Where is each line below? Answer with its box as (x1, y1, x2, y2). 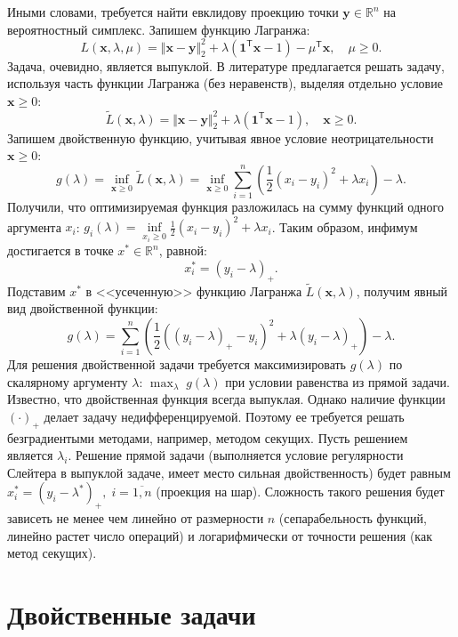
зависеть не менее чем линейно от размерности (7, 509, 264, 528)
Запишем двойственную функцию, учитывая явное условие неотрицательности (7, 128, 434, 147)
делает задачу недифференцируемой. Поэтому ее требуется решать (44, 407, 405, 425)
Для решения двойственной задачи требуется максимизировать (7, 354, 347, 373)
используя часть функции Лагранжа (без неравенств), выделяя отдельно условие (7, 74, 443, 93)
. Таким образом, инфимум (271, 217, 418, 236)
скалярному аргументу (7, 372, 128, 391)
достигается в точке (7, 241, 114, 260)
